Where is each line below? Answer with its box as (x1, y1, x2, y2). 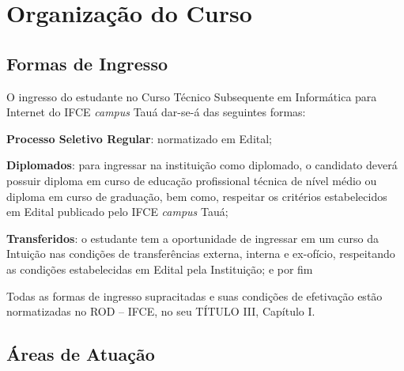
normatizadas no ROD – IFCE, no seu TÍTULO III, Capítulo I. (6, 303, 315, 320)
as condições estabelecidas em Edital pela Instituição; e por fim (6, 260, 313, 277)
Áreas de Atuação (6, 342, 155, 366)
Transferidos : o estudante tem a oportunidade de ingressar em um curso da (6, 229, 379, 246)
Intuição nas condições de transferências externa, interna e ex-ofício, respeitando (6, 245, 395, 262)
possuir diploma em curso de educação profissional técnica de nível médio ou (6, 172, 377, 188)
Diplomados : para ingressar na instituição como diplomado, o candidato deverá (6, 157, 398, 173)
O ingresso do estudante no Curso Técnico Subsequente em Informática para (6, 88, 377, 104)
